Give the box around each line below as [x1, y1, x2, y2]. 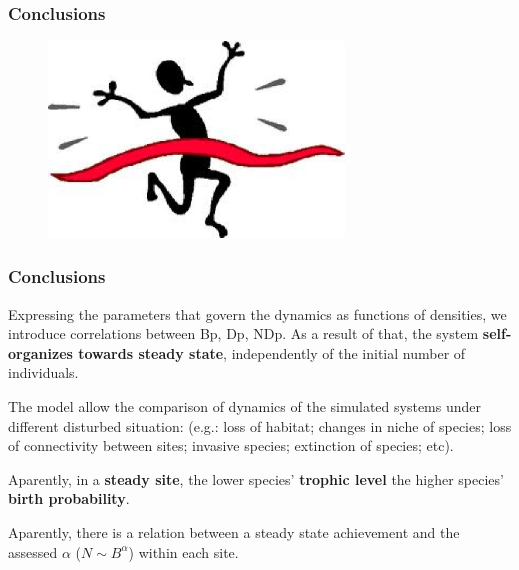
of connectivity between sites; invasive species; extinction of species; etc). [8, 435, 454, 456]
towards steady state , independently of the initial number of [78, 342, 466, 363]
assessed [8, 541, 58, 562]
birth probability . [8, 488, 130, 509]
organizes [8, 342, 73, 363]
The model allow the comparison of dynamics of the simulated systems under [8, 395, 482, 416]
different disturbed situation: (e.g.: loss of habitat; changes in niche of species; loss [8, 415, 512, 436]
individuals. [8, 362, 79, 383]
